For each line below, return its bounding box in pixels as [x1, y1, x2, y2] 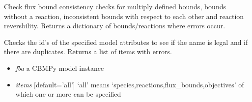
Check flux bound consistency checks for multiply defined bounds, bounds [4, 1, 226, 11]
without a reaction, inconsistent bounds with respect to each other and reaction [4, 11, 244, 21]
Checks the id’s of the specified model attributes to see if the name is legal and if [4, 37, 248, 47]
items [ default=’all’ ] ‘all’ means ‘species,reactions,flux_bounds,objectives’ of [15, 79, 244, 89]
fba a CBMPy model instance [15, 62, 104, 73]
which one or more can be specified [15, 89, 121, 99]
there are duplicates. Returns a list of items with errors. [4, 46, 172, 57]
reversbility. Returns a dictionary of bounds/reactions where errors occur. [4, 20, 225, 31]
